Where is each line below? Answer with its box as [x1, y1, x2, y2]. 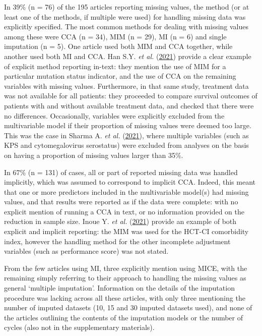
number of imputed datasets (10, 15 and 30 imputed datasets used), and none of [4, 302, 252, 313]
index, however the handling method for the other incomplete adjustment [4, 236, 231, 246]
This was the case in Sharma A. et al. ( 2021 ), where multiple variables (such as [4, 130, 249, 140]
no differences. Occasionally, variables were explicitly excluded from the [4, 110, 225, 121]
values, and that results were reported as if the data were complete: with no [4, 196, 238, 207]
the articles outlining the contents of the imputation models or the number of [4, 312, 243, 322]
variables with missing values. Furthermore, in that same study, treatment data [4, 80, 249, 91]
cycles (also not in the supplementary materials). [4, 322, 155, 332]
